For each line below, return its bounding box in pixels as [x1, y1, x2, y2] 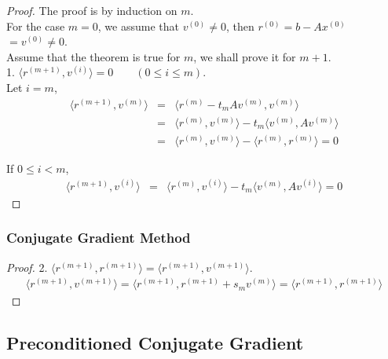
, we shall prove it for [193, 48, 296, 64]
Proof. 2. [6, 258, 48, 275]
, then [225, 17, 254, 34]
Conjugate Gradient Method [6, 228, 191, 247]
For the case [6, 17, 65, 34]
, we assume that [97, 17, 179, 34]
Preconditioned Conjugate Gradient [6, 331, 304, 355]
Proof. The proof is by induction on [6, 2, 178, 18]
